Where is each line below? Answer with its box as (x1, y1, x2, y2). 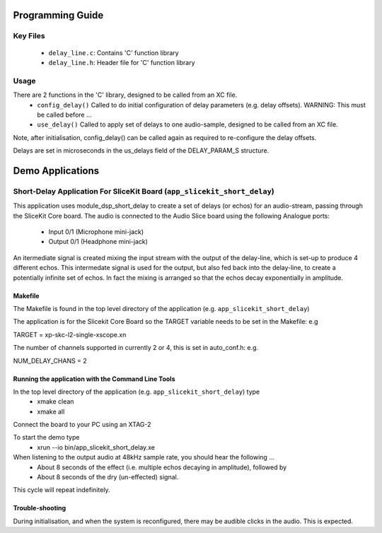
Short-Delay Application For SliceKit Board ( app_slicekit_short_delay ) (13, 186, 275, 196)
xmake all (37, 407, 65, 416)
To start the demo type (13, 433, 80, 442)
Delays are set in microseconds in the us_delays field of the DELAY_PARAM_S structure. (13, 146, 270, 155)
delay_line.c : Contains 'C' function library (48, 48, 180, 57)
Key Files (13, 31, 45, 41)
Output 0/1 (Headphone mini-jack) (48, 238, 149, 246)
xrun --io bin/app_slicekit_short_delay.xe (37, 443, 156, 452)
